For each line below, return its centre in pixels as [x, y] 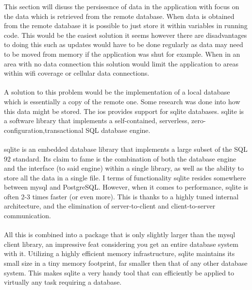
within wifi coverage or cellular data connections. [77, 73]
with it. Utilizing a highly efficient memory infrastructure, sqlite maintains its [119, 253]
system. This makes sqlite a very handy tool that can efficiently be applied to [119, 272]
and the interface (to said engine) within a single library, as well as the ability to [124, 168]
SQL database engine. [118, 130]
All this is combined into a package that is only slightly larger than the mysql [120, 234]
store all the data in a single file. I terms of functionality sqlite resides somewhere [125, 177]
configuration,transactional [44, 130]
